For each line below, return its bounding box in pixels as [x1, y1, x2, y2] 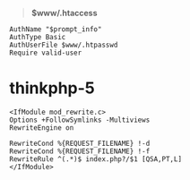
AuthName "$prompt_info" [9, 25, 102, 34]
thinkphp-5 [9, 78, 96, 99]
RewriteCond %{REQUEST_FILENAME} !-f [9, 147, 151, 156]
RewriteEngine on [9, 123, 74, 133]
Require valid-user [9, 48, 82, 57]
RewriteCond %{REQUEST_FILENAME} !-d [9, 139, 151, 148]
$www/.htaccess [30, 8, 98, 18]
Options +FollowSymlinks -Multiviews [9, 116, 151, 124]
